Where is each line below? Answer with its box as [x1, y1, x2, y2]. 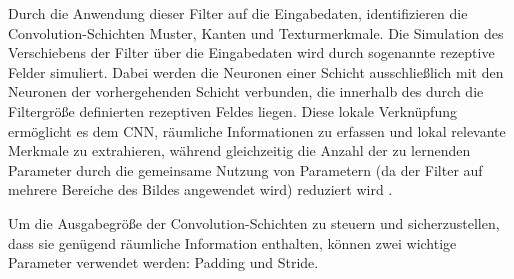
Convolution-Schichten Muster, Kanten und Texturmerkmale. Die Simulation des [8, 22, 504, 43]
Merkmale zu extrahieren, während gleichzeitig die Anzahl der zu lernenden [8, 140, 471, 161]
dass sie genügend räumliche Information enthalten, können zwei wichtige [8, 232, 457, 253]
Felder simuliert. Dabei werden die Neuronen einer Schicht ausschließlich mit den [8, 61, 504, 82]
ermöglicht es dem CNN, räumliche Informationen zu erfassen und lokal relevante [8, 120, 506, 141]
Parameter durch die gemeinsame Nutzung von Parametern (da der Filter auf [8, 159, 483, 180]
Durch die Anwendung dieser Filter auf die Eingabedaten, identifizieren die [8, 3, 468, 23]
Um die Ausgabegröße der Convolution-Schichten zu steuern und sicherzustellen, [8, 212, 500, 233]
